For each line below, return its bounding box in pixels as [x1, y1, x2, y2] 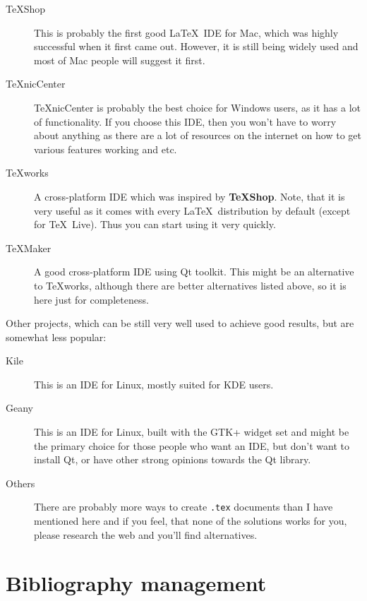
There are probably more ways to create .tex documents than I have [34, 499, 333, 514]
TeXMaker [6, 240, 52, 255]
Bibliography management [6, 569, 267, 597]
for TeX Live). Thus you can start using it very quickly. [34, 217, 276, 232]
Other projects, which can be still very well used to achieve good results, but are [6, 316, 354, 331]
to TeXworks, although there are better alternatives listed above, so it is [34, 278, 347, 292]
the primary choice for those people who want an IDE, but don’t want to [34, 438, 350, 453]
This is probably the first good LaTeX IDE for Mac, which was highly [34, 25, 339, 40]
